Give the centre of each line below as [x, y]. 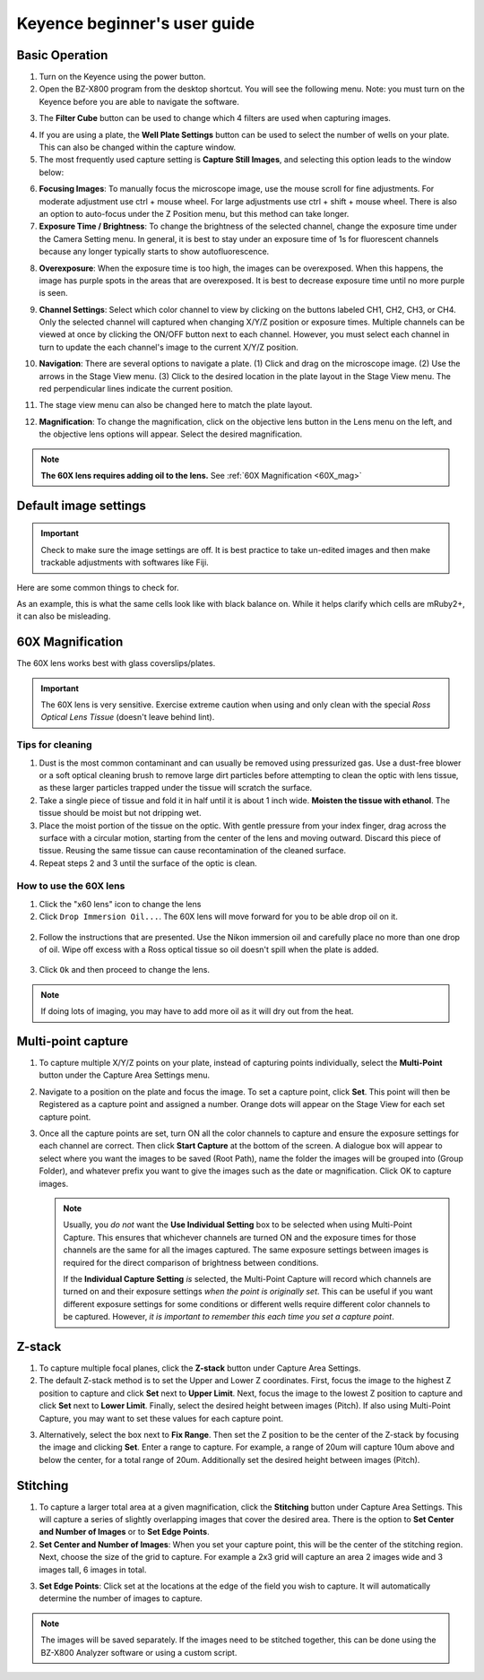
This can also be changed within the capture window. [138, 147]
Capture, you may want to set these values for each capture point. [161, 1418]
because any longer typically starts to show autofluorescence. [154, 252]
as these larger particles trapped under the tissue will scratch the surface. [176, 788]
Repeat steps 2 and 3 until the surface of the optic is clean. [148, 863]
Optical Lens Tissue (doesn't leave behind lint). [128, 717]
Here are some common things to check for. [98, 587]
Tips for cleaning [55, 745]
